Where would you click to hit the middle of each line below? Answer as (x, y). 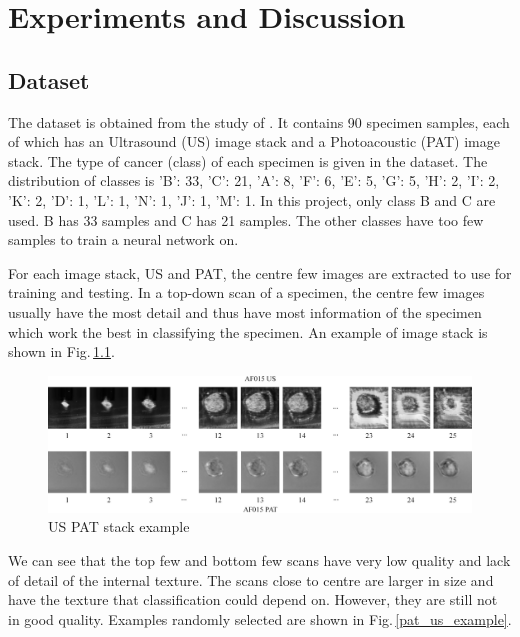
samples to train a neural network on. (123, 239)
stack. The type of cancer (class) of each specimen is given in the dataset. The (248, 160)
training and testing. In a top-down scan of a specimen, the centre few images (246, 292)
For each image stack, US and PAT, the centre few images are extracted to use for (260, 272)
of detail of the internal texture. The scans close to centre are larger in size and (251, 579)
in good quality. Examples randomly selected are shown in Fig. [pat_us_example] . (260, 618)
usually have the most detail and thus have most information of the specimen (245, 311)
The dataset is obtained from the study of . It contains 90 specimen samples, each (259, 121)
